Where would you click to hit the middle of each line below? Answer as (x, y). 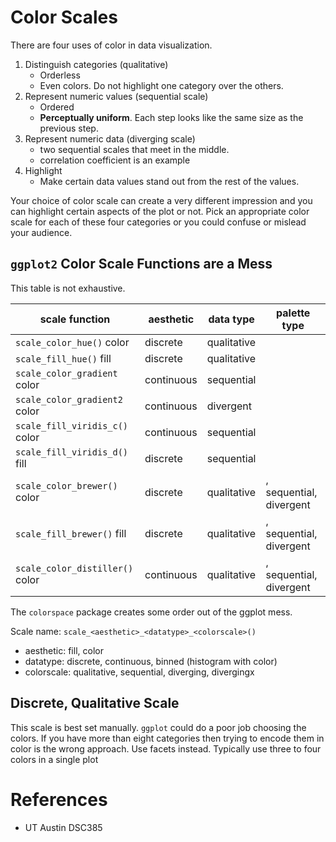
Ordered (57, 107)
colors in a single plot (54, 759)
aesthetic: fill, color (64, 650)
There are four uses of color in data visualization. (111, 45)
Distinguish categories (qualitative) (96, 64)
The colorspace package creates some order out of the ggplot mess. (151, 612)
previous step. (69, 128)
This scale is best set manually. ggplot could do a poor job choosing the (158, 727)
